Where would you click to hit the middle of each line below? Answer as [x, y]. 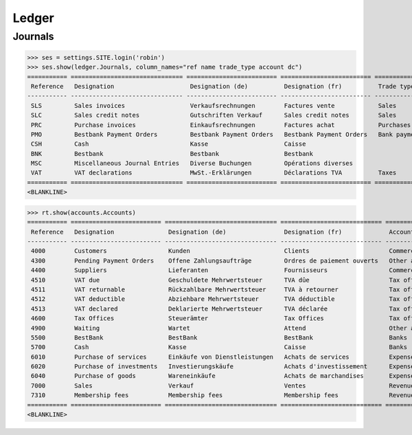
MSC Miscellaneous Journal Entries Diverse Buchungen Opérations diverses [192, 164]
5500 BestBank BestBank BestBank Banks [219, 337]
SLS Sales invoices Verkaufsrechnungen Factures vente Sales [214, 105]
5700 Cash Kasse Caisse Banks [219, 347]
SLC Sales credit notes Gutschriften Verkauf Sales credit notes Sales [214, 115]
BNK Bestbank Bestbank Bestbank [172, 154]
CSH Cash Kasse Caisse [169, 144]
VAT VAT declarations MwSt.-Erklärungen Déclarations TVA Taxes [214, 173]
